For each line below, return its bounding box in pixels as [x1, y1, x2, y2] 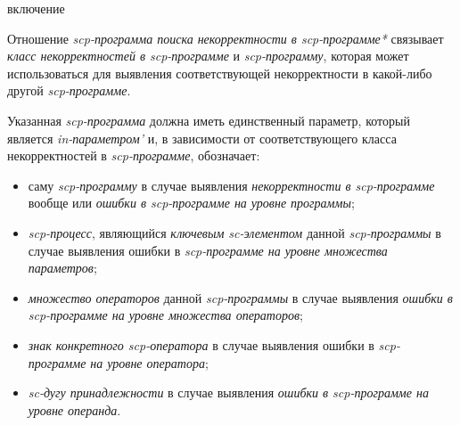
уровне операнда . [28, 400, 121, 419]
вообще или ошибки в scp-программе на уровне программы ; [28, 193, 355, 212]
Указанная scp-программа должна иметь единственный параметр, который [7, 110, 410, 129]
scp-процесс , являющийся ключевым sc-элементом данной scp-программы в [28, 223, 441, 241]
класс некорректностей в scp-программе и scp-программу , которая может [7, 46, 409, 65]
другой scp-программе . [7, 81, 131, 100]
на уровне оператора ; [90, 353, 209, 372]
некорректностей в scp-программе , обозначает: [7, 146, 260, 165]
